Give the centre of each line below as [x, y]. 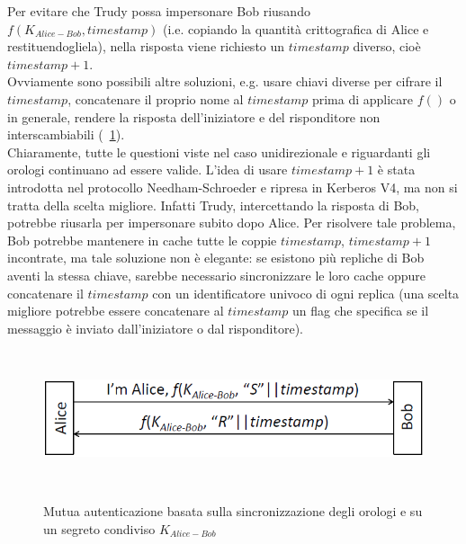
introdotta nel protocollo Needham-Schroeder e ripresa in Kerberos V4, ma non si [233, 187]
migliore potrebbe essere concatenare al [116, 311]
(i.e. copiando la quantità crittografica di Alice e [296, 28]
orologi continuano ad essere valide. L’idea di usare [148, 169]
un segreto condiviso [99, 528]
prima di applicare [363, 98]
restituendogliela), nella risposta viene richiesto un [146, 46]
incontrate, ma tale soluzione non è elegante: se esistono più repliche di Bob [216, 258]
